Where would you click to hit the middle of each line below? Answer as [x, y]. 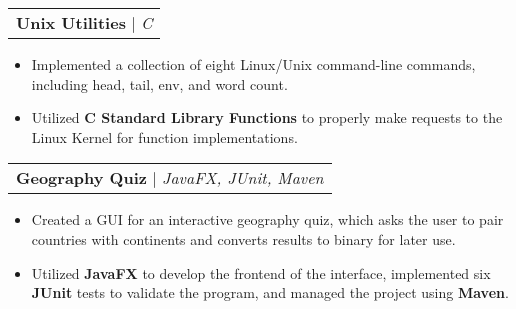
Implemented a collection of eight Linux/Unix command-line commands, [253, 64]
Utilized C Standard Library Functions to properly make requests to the [267, 117]
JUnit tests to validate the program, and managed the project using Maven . [270, 292]
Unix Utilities [71, 22]
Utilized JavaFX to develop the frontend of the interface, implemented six [261, 272]
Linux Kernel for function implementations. [164, 136]
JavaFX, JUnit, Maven [243, 178]
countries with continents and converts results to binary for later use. [243, 238]
